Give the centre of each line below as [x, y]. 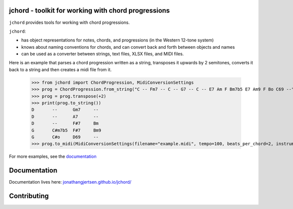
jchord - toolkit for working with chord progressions [90, 10]
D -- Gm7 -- [65, 110]
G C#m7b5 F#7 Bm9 [66, 130]
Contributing [29, 196]
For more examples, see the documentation [53, 156]
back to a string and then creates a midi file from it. [60, 69]
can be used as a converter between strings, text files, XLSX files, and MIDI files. [103, 54]
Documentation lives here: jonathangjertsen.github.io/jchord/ [70, 182]
